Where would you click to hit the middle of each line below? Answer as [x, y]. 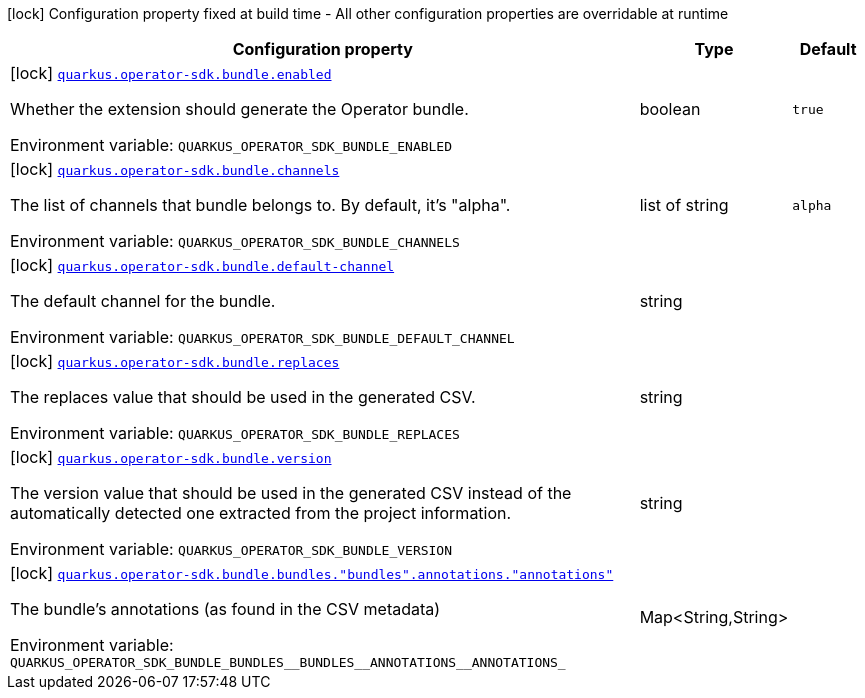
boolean [670, 109]
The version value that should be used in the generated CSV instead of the [291, 493]
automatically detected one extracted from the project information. [261, 513]
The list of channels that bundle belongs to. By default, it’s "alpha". [260, 205]
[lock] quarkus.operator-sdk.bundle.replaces [175, 361]
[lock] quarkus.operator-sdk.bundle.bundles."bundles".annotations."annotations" [312, 573]
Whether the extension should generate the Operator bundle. [239, 109]
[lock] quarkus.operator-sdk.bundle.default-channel [202, 265]
